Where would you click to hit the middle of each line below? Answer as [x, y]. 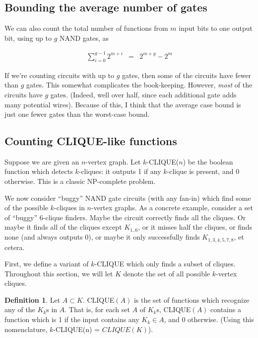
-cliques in [69, 208]
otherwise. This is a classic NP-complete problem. [80, 181]
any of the [20, 309]
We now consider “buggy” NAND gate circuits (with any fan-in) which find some [128, 198]
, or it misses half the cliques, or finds [195, 227]
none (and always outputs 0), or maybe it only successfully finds [102, 237]
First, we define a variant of [47, 264]
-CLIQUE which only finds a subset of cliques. [165, 264]
